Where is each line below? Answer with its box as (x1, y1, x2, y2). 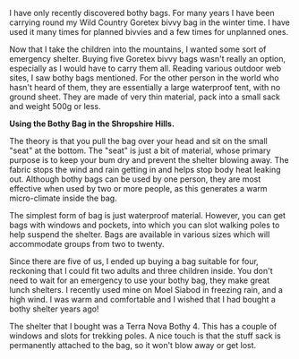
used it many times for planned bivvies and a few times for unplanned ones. (9, 27, 289, 37)
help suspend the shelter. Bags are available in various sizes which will (9, 229, 270, 240)
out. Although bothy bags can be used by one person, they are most (9, 174, 261, 184)
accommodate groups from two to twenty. (9, 239, 165, 249)
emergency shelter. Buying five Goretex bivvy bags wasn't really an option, (9, 54, 286, 64)
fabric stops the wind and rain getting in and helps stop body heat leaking (9, 165, 281, 175)
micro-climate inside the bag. (9, 192, 118, 203)
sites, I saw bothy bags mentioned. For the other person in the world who (9, 73, 279, 83)
